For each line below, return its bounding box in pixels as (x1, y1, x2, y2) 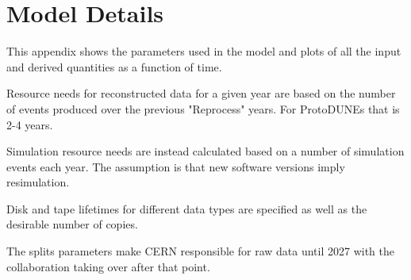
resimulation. (6, 174, 70, 190)
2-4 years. (6, 116, 53, 132)
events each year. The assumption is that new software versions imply (6, 158, 345, 175)
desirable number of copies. (6, 216, 138, 232)
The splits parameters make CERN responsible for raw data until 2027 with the (6, 243, 395, 259)
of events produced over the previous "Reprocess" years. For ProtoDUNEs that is (6, 100, 400, 117)
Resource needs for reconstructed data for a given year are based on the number (6, 85, 396, 102)
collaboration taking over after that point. (6, 258, 210, 274)
